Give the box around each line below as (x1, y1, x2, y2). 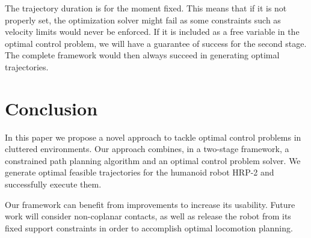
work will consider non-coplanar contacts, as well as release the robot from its (5, 210, 291, 222)
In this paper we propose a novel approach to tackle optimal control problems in (5, 130, 301, 143)
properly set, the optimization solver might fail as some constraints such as (5, 13, 281, 26)
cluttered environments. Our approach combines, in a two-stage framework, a (5, 142, 289, 155)
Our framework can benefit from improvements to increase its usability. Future (5, 198, 295, 210)
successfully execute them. (5, 178, 102, 191)
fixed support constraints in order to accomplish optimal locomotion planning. (5, 221, 293, 234)
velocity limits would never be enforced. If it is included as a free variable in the (5, 25, 300, 38)
